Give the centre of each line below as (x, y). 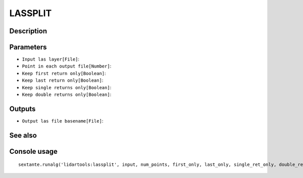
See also (23, 135)
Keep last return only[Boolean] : (63, 80)
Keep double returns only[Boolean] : (67, 95)
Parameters (28, 47)
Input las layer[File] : (51, 59)
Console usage (34, 151)
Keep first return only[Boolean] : (64, 73)
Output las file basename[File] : (63, 121)
